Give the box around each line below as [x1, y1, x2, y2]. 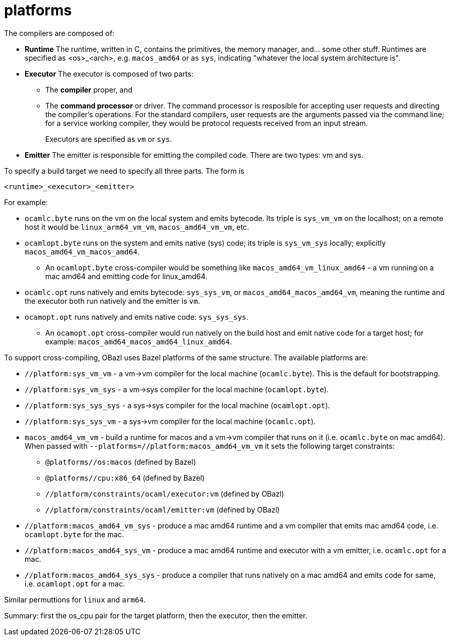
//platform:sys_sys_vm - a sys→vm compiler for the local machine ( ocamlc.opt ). [25, 416, 316, 426]
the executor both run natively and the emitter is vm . [25, 296, 200, 305]
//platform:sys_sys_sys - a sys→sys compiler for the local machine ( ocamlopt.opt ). [25, 400, 330, 410]
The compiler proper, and [45, 85, 133, 94]
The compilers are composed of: [4, 28, 115, 38]
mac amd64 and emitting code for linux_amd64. [45, 271, 208, 281]
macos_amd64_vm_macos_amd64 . [25, 247, 140, 256]
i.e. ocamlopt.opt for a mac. [25, 579, 125, 588]
